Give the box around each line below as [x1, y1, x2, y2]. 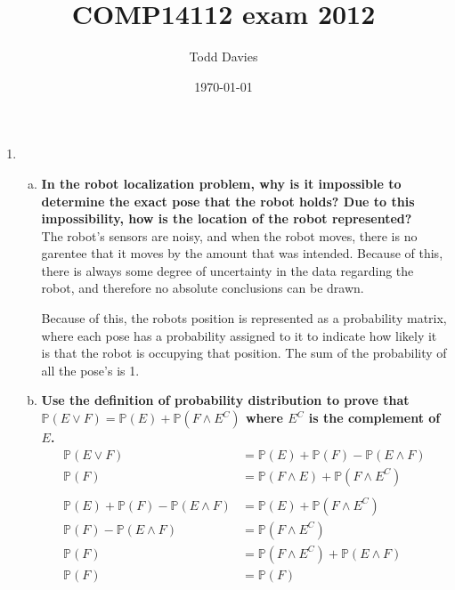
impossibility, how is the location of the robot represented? [41, 209, 412, 228]
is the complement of [308, 408, 441, 427]
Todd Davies [189, 47, 258, 66]
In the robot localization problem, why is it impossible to [41, 174, 402, 192]
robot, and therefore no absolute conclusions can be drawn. [41, 279, 364, 297]
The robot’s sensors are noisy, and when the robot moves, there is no [41, 226, 418, 245]
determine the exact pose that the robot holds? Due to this [41, 191, 415, 210]
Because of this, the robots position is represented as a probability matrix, [41, 309, 447, 327]
